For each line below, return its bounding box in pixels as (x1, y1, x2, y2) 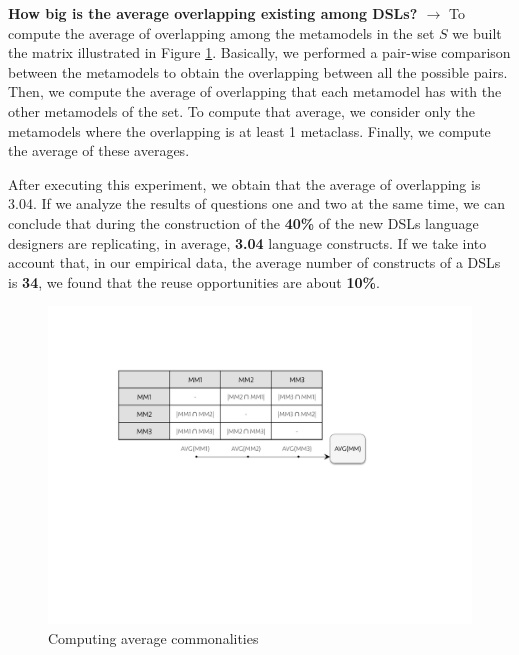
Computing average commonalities (48, 627, 259, 648)
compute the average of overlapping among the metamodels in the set (8, 22, 435, 43)
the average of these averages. (8, 140, 190, 161)
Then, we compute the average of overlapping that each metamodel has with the (8, 81, 502, 102)
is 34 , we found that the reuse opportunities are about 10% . (8, 271, 380, 292)
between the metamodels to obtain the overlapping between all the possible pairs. (8, 61, 508, 82)
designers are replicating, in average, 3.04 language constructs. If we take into (8, 232, 487, 253)
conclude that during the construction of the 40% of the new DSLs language (8, 212, 479, 233)
